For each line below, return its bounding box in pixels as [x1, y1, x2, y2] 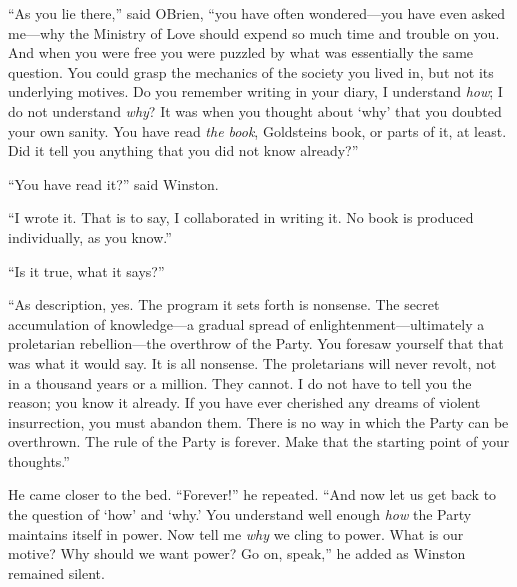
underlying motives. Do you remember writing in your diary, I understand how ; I [8, 81, 503, 102]
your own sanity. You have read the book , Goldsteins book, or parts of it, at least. [8, 120, 507, 141]
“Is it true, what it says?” [8, 260, 165, 281]
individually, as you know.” [8, 226, 172, 247]
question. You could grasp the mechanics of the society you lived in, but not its [8, 61, 494, 82]
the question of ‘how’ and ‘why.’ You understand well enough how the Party [8, 504, 472, 525]
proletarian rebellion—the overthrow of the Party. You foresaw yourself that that [8, 333, 504, 354]
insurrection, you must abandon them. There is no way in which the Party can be [8, 411, 509, 432]
